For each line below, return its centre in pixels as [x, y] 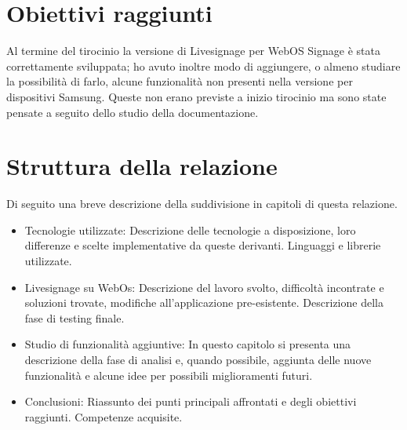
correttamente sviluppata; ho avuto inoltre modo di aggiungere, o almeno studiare [203, 66]
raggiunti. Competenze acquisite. [104, 416]
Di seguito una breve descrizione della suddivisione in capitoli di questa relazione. [202, 204]
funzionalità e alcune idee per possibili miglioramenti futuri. [169, 375]
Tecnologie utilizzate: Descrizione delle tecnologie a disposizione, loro [190, 230]
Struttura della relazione [142, 166]
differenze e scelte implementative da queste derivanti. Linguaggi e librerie [203, 245]
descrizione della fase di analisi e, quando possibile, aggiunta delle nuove [198, 359]
